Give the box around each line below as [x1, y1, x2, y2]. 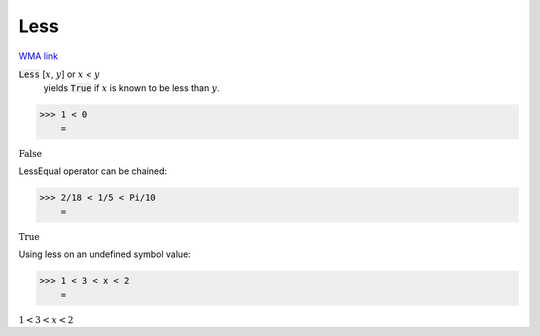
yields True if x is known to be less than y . [43, 82, 220, 94]
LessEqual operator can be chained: [18, 165, 168, 177]
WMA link [18, 50, 59, 62]
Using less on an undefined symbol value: [18, 248, 192, 260]
